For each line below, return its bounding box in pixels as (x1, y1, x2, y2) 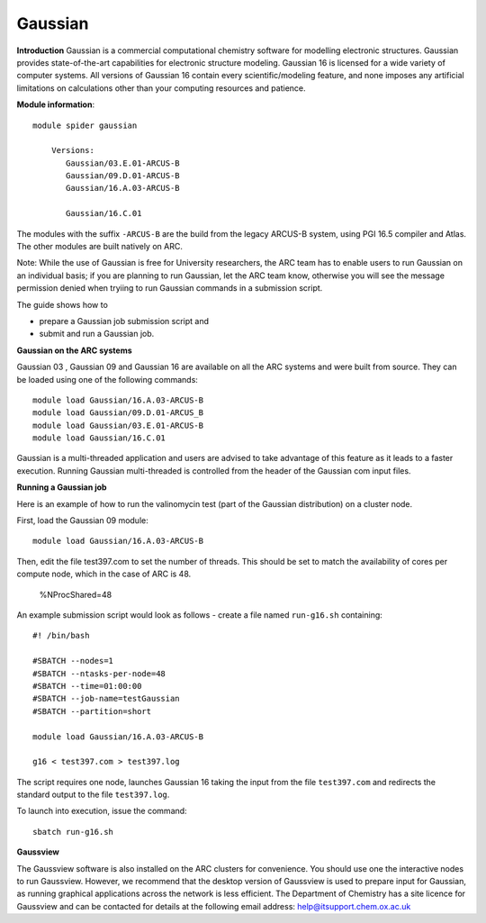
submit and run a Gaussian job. (39, 329, 155, 339)
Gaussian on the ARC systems (16, 345, 132, 356)
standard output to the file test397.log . (16, 789, 170, 801)
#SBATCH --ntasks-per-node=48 (32, 668, 166, 679)
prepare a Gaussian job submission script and (39, 315, 210, 326)
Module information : (16, 99, 94, 110)
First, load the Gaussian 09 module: (16, 515, 148, 526)
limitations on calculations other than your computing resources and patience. (16, 82, 306, 94)
